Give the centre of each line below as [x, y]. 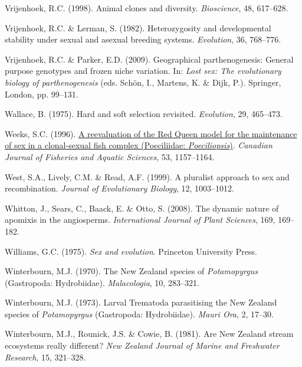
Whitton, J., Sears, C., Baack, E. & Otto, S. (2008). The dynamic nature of [142, 208]
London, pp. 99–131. [42, 94]
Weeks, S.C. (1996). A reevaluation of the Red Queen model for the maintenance [151, 133]
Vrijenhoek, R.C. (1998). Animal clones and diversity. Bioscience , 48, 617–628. [147, 8]
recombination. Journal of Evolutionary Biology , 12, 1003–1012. [119, 188]
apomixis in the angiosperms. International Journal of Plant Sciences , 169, [140, 220]
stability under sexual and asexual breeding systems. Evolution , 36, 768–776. [143, 39]
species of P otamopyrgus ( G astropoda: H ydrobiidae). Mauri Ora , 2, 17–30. [139, 314]
